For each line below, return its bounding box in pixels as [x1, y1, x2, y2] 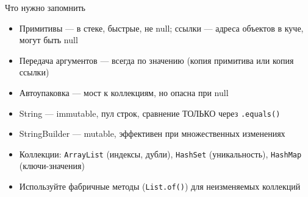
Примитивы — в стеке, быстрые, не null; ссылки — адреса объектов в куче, [19, 21, 304, 34]
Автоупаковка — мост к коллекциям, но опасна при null [19, 86, 229, 98]
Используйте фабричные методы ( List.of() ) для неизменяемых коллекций [19, 180, 301, 193]
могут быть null [19, 33, 78, 46]
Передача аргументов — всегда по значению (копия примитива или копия [19, 54, 294, 66]
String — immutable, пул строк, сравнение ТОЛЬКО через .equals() [19, 106, 281, 119]
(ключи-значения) [19, 159, 85, 172]
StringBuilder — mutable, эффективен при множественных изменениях [19, 127, 285, 140]
